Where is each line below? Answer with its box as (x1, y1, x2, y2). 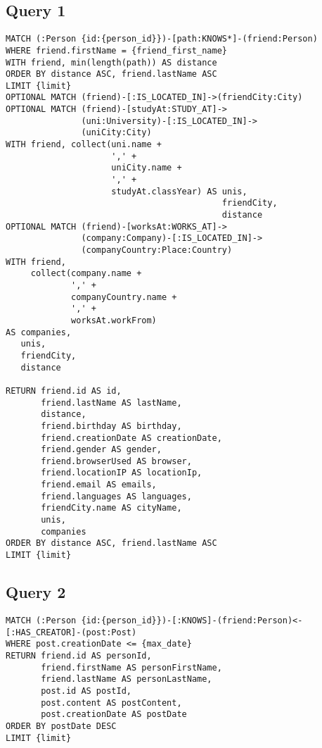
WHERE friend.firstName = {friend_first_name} (6, 45, 227, 56)
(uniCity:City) (81, 127, 152, 138)
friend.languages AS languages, (41, 491, 192, 501)
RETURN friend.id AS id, (6, 385, 122, 396)
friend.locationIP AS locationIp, (41, 468, 202, 478)
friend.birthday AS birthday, (41, 420, 182, 431)
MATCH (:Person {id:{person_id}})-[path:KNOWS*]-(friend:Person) (6, 34, 318, 44)
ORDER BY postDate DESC (6, 721, 117, 731)
